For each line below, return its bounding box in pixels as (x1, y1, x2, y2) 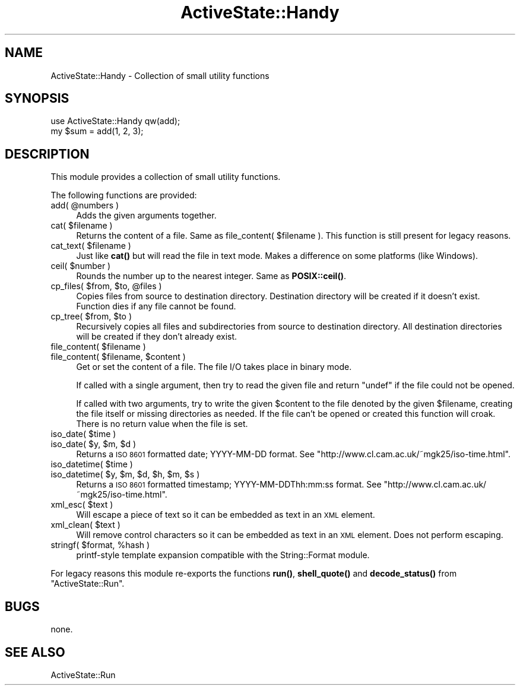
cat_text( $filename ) (50, 240, 131, 251)
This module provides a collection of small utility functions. (50, 172, 281, 182)
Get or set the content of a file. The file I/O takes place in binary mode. (76, 362, 352, 372)
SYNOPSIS (5, 91, 69, 106)
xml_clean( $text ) (50, 520, 121, 530)
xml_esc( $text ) (50, 499, 113, 510)
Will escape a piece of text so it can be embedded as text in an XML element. (76, 509, 375, 520)
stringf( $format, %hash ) (50, 540, 150, 550)
